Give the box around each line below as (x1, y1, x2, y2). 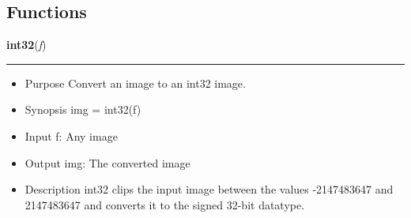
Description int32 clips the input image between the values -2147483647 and (25, 181, 394, 197)
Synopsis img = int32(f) (25, 101, 141, 118)
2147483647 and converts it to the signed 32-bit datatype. (25, 196, 305, 212)
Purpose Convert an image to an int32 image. (25, 74, 246, 91)
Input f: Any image (25, 127, 118, 144)
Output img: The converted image (25, 154, 190, 171)
